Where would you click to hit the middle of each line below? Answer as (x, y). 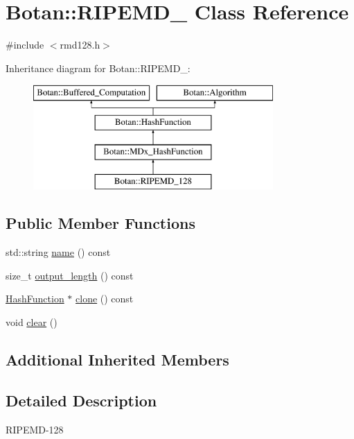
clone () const (105, 299)
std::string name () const (58, 252)
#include (25, 45)
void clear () (32, 322)
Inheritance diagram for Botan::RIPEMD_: (98, 68)
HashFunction (35, 299)
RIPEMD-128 (35, 429)
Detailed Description (81, 400)
